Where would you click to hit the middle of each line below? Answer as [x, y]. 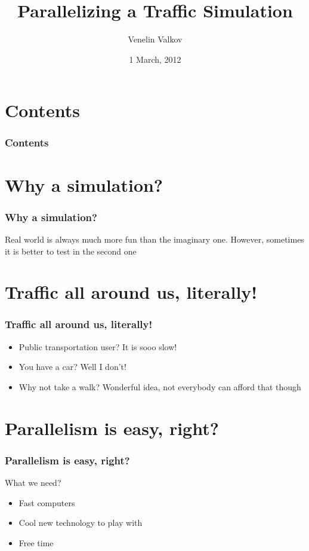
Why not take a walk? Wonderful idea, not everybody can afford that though [160, 386]
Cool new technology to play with [81, 523]
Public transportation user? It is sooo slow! [98, 346]
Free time [36, 542]
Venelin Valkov [155, 39]
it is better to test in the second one [71, 251]
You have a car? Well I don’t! [72, 367]
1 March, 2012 [155, 59]
